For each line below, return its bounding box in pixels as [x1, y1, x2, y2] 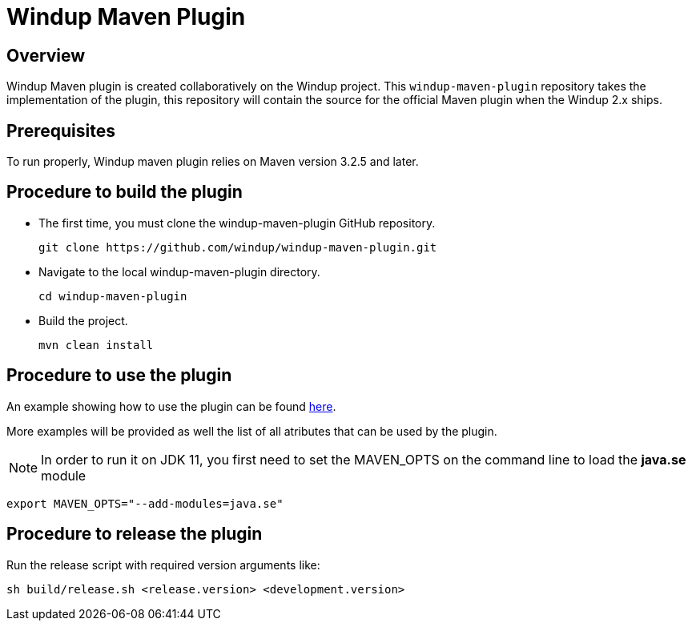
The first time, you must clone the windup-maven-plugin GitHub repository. [38, 215, 436, 230]
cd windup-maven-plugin [38, 289, 187, 303]
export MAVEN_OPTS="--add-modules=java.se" [6, 496, 284, 510]
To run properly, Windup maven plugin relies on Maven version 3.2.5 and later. [6, 155, 419, 169]
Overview [6, 45, 86, 66]
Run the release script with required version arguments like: [6, 557, 320, 572]
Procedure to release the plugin [6, 524, 263, 545]
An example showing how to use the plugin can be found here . [6, 399, 336, 413]
